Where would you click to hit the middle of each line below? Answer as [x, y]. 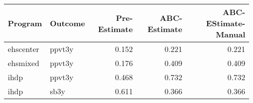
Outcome [67, 23]
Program [25, 23]
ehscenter [24, 49]
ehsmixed [24, 63]
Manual [230, 34]
